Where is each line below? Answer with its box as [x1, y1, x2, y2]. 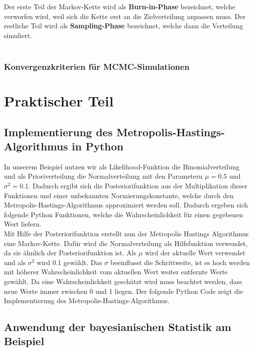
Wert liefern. [4, 219, 42, 229]
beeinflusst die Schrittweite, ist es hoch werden [110, 257, 250, 267]
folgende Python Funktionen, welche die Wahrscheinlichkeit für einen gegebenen [4, 209, 243, 219]
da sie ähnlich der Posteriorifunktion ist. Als [4, 248, 136, 258]
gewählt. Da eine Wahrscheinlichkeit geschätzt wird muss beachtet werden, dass [4, 276, 242, 286]
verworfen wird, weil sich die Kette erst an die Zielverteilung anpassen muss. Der [4, 11, 246, 21]
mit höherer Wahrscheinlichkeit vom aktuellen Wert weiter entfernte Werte [4, 267, 228, 277]
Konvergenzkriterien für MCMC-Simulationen [4, 60, 190, 72]
